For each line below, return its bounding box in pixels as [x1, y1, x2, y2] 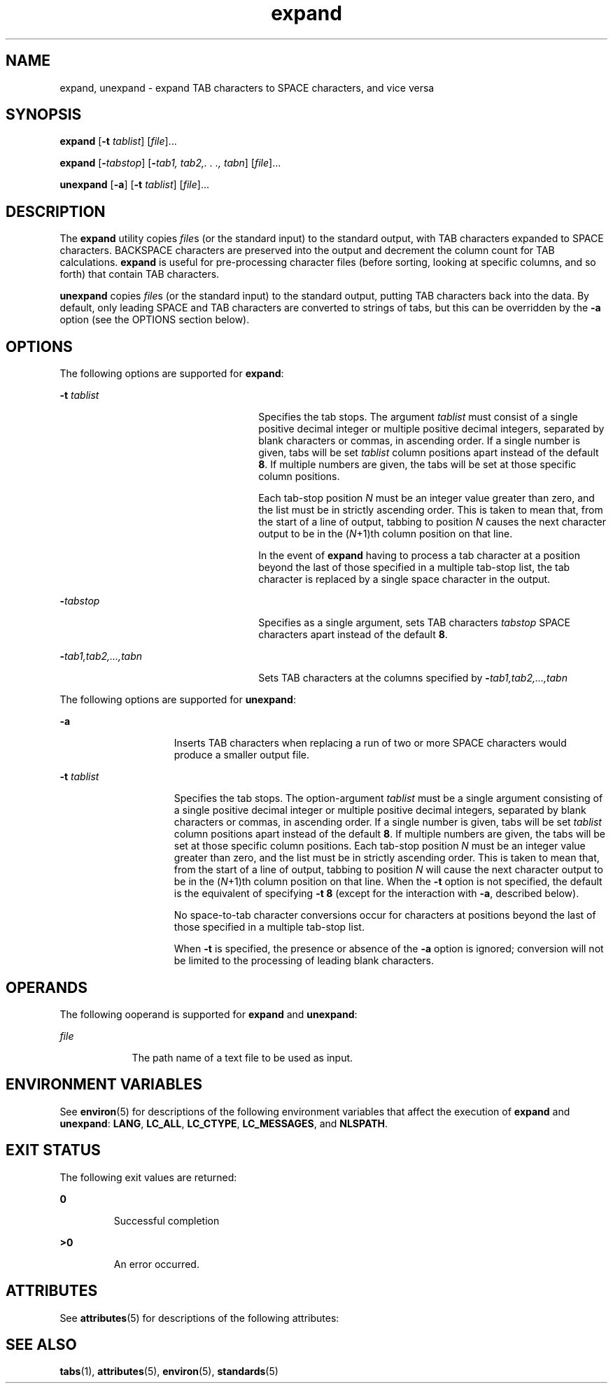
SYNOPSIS [6, 106, 82, 124]
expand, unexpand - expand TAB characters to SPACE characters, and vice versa [59, 81, 435, 94]
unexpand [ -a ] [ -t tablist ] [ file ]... [59, 178, 210, 191]
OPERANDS [6, 978, 87, 996]
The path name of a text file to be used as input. [132, 1051, 353, 1064]
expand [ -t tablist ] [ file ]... [59, 135, 177, 148]
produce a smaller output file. [174, 749, 309, 761]
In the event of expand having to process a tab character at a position [258, 549, 580, 562]
